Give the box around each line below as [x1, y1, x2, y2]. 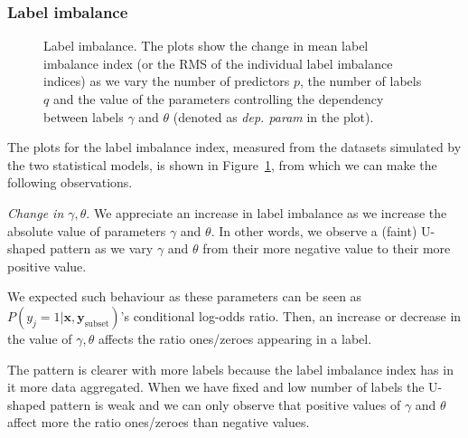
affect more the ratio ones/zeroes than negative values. [7, 413, 310, 432]
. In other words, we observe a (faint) [211, 221, 417, 240]
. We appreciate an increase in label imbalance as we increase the [86, 203, 447, 222]
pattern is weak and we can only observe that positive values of [50, 395, 401, 414]
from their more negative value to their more [202, 239, 451, 258]
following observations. [7, 173, 133, 192]
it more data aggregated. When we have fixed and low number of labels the [7, 377, 425, 396]
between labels [43, 107, 124, 126]
